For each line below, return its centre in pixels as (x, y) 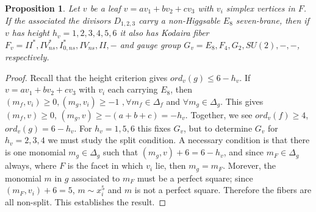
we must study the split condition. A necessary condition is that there (179, 140)
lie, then (171, 165)
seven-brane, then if (272, 20)
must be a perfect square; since (195, 178)
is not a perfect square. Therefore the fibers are (223, 190)
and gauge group (150, 44)
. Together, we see (219, 114)
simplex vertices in (260, 8)
